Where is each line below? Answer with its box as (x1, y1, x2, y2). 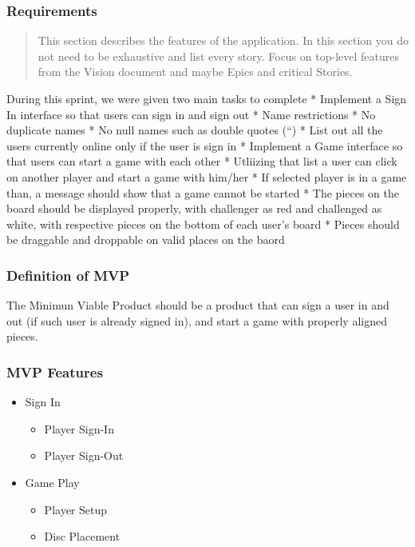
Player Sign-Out (44, 447, 124, 464)
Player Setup (44, 501, 108, 517)
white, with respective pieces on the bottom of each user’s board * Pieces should (6, 215, 400, 232)
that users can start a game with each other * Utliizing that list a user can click (6, 153, 397, 170)
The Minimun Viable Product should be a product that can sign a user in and (6, 297, 389, 313)
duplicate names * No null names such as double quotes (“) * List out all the (6, 122, 383, 138)
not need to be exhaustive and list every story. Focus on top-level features (38, 47, 399, 64)
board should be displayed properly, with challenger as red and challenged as (6, 200, 382, 217)
